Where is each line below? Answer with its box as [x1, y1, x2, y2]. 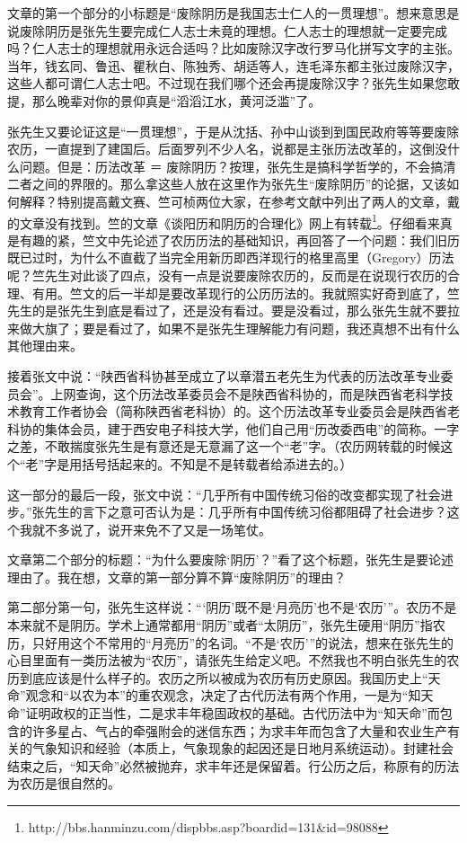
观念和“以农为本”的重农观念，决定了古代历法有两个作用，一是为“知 [25, 686, 421, 705]
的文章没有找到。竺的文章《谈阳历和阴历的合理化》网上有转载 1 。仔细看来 [7, 210, 440, 232]
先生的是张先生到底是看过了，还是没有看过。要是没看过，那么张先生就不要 [7, 301, 447, 320]
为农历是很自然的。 [7, 774, 120, 793]
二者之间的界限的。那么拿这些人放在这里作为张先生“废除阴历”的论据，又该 [7, 174, 447, 193]
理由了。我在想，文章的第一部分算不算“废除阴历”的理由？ [7, 567, 347, 586]
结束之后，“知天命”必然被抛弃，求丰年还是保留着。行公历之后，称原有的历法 [7, 756, 460, 775]
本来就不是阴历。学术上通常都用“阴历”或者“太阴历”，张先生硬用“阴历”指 [7, 616, 433, 634]
